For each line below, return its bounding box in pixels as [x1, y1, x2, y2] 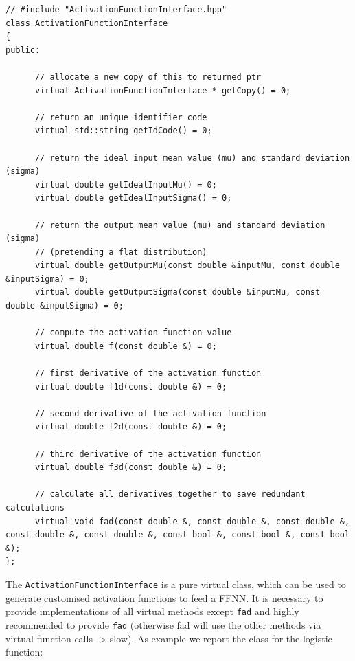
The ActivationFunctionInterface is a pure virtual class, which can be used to [5, 576, 346, 591]
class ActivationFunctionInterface [5, 18, 168, 28]
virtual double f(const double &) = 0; [34, 341, 217, 351]
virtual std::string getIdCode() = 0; [34, 126, 212, 136]
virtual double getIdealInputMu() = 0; [34, 179, 217, 190]
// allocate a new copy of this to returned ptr [34, 71, 262, 82]
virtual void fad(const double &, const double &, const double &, [34, 516, 350, 526]
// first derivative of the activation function [34, 368, 262, 379]
